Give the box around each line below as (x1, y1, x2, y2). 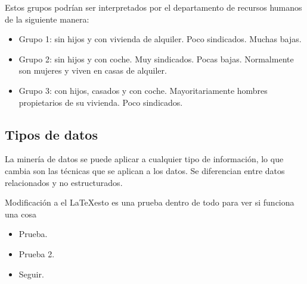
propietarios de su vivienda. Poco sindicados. (18, 96, 183, 108)
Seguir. (18, 267, 44, 280)
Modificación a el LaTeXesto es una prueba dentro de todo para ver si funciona (5, 196, 294, 209)
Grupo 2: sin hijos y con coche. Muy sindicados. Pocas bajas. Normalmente (18, 52, 294, 65)
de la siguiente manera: (5, 12, 89, 25)
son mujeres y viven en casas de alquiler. (18, 64, 167, 77)
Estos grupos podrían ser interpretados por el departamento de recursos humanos (5, 1, 302, 13)
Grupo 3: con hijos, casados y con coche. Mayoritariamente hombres (18, 84, 268, 96)
